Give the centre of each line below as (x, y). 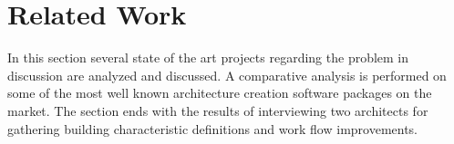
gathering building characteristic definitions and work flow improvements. (213, 128)
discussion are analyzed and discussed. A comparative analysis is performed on (227, 75)
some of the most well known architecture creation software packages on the (220, 93)
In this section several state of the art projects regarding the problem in (208, 58)
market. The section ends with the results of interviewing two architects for (218, 110)
